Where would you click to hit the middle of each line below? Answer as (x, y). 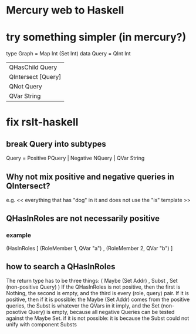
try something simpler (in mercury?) (96, 37)
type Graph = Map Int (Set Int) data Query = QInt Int (68, 54)
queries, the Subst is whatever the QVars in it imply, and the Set (83, 306)
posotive (17, 312)
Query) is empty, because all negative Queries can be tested (102, 312)
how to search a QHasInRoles (61, 267)
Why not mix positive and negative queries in (90, 176)
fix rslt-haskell (42, 122)
